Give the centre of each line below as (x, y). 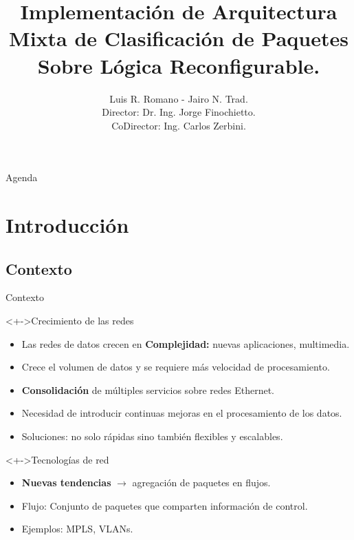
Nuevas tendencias (66, 482)
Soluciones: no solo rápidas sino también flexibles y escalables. (152, 436)
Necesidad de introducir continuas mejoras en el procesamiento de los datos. (182, 413)
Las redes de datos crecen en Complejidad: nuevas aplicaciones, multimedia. (186, 343)
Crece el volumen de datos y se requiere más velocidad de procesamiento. (176, 367)
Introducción (67, 225)
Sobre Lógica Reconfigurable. (179, 65)
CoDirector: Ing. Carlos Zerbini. (179, 125)
